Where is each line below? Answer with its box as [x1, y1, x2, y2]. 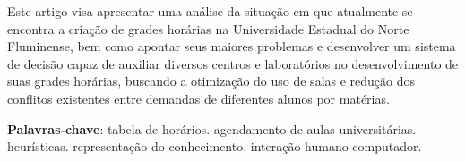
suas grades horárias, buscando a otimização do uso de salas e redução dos [7, 72, 416, 90]
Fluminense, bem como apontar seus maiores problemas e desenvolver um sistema [7, 37, 456, 55]
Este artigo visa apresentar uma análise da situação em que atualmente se [7, 2, 413, 20]
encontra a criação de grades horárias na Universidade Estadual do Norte [7, 19, 409, 38]
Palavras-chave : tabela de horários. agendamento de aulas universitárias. [7, 119, 417, 138]
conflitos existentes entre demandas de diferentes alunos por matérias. [7, 89, 390, 107]
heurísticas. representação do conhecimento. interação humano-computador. [7, 137, 422, 156]
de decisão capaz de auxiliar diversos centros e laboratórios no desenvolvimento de [7, 54, 459, 72]
